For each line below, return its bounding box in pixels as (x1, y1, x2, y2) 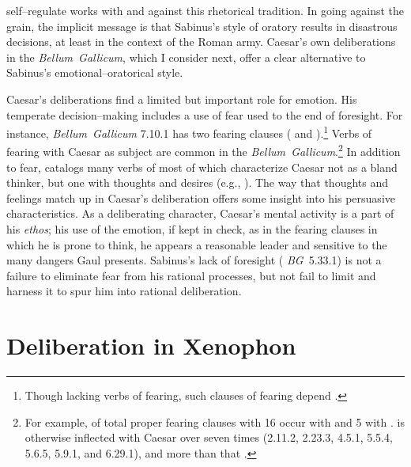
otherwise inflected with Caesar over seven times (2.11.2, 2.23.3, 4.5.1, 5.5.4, (25, 429, 393, 446)
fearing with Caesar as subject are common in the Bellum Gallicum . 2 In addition (6, 141, 401, 160)
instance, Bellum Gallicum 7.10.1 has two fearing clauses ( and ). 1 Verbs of (6, 123, 372, 141)
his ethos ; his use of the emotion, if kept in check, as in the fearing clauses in (6, 221, 378, 237)
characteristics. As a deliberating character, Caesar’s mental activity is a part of (6, 205, 394, 222)
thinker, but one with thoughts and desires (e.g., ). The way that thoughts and (6, 174, 389, 191)
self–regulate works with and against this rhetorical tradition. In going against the (6, 2, 405, 18)
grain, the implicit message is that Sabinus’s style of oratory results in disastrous (6, 17, 398, 34)
